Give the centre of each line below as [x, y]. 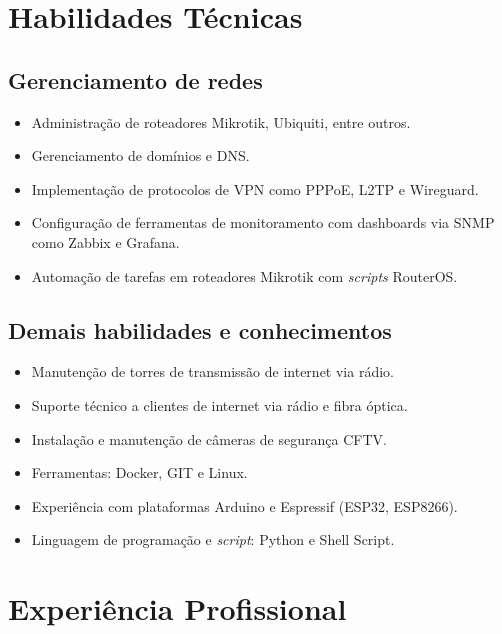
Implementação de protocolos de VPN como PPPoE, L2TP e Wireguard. [255, 188]
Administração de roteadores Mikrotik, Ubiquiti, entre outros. [221, 121]
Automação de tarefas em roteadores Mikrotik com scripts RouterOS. [244, 275]
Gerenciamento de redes [135, 79]
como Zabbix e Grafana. [105, 241]
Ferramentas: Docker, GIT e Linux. [139, 472]
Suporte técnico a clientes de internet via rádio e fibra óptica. [219, 404]
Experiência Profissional [177, 608]
